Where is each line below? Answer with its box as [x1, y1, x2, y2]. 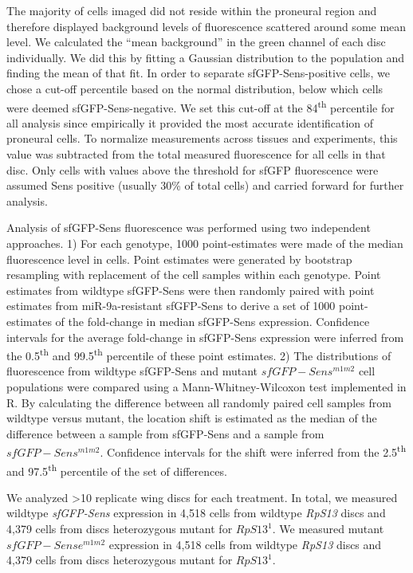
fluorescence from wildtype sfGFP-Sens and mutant [6, 363, 258, 379]
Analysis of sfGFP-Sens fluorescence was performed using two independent [6, 219, 371, 236]
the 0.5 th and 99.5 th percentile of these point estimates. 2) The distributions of [6, 345, 391, 363]
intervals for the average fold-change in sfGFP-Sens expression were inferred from [6, 328, 404, 345]
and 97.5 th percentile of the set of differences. [6, 460, 227, 479]
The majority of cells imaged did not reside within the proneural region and [6, 2, 377, 18]
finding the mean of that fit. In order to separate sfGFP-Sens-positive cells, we [6, 65, 390, 81]
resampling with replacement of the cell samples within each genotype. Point [6, 266, 381, 283]
